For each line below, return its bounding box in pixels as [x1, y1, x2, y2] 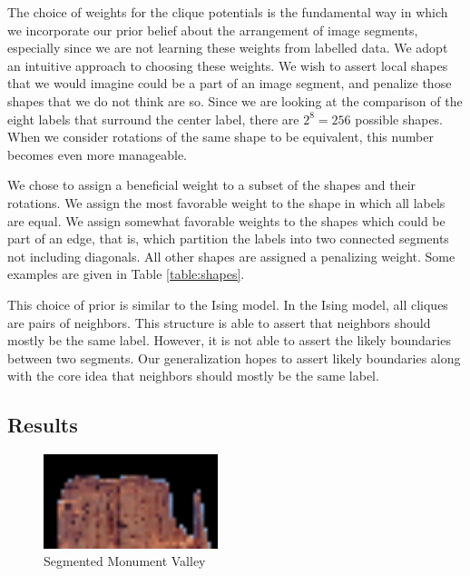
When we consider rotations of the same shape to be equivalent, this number [7, 127, 434, 146]
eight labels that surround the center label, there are [7, 109, 299, 128]
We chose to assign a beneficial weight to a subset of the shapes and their [7, 175, 416, 194]
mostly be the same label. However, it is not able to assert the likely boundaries [7, 331, 451, 350]
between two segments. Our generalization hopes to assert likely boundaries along [7, 348, 461, 367]
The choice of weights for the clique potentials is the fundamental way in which [7, 3, 448, 21]
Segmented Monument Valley [44, 551, 206, 571]
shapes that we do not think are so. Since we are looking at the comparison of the [7, 91, 463, 110]
